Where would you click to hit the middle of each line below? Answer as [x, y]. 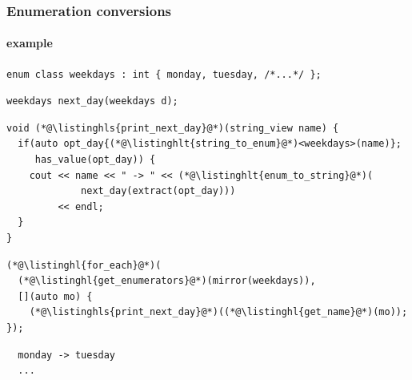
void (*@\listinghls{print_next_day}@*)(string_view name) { [173, 128]
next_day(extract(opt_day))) [158, 191]
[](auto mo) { [55, 296]
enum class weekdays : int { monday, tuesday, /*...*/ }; [164, 74]
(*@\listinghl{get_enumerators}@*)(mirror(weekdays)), [167, 281]
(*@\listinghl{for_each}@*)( [84, 265]
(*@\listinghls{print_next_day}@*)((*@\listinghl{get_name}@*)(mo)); [218, 312]
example [30, 43]
